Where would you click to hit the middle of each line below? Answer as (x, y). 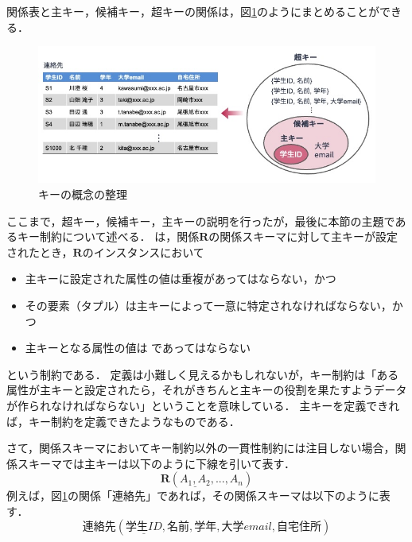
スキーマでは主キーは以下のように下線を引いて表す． (156, 463)
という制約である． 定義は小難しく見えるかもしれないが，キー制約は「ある (203, 374)
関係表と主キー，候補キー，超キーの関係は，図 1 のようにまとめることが (193, 11)
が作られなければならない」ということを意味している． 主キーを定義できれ (203, 405)
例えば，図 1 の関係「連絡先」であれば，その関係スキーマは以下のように (193, 496)
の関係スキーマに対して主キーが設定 (303, 236)
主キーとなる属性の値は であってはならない (138, 348)
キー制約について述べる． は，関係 (108, 236)
